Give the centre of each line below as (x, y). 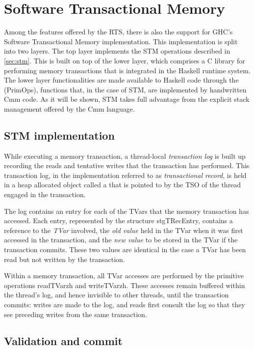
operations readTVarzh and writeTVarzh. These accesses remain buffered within (125, 285)
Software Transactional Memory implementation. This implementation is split (121, 41)
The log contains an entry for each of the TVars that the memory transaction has (127, 211)
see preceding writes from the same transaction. (76, 314)
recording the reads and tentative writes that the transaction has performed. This (127, 165)
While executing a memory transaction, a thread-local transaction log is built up (125, 156)
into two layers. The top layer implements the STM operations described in (117, 51)
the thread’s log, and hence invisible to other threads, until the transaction (116, 295)
